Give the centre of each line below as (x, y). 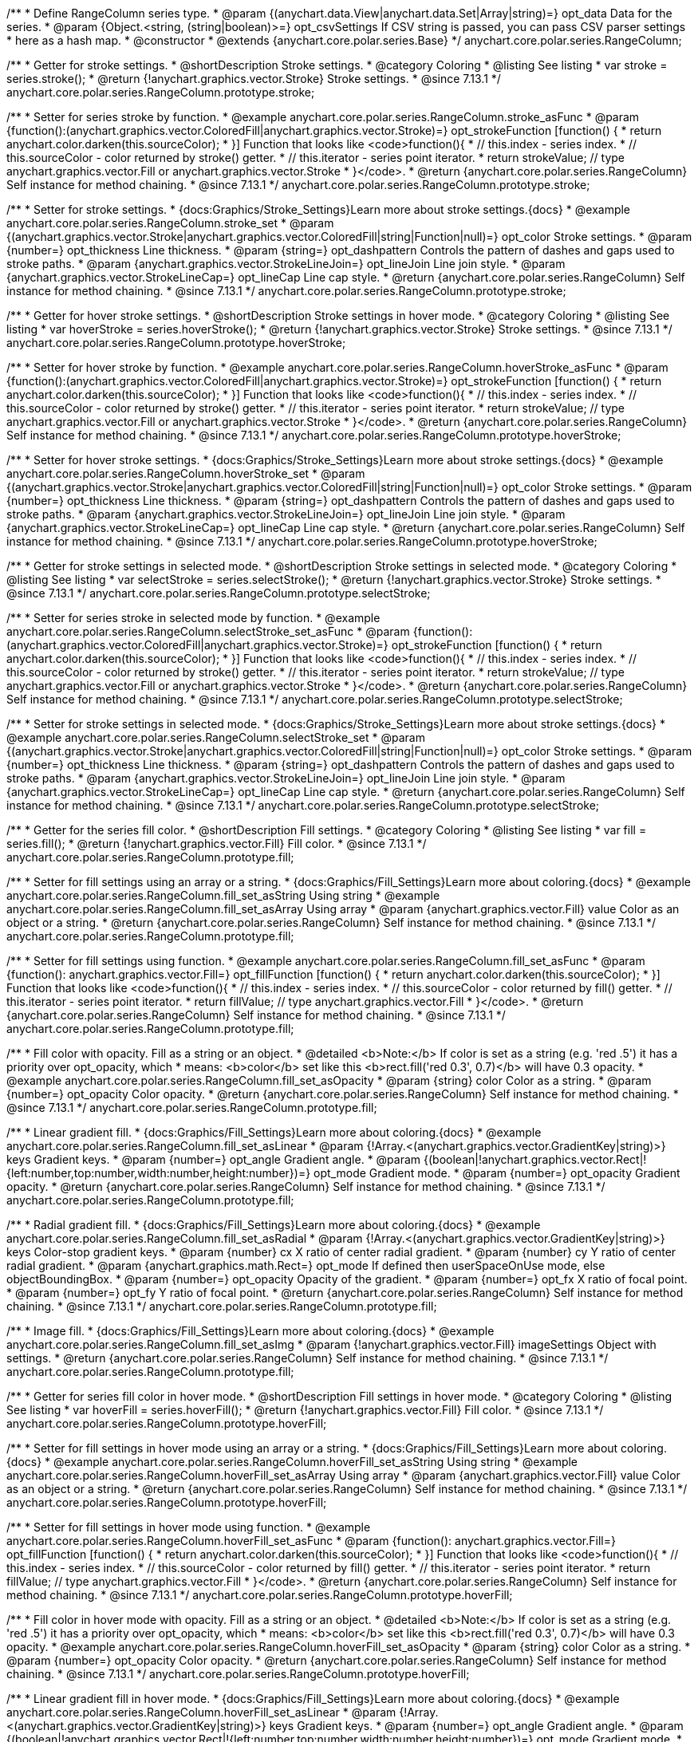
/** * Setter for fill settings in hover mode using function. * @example (189, 1527)
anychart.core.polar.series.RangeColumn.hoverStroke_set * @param (186, 473)
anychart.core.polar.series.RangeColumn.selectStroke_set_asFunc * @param (208, 631)
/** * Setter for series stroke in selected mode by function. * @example (193, 618)
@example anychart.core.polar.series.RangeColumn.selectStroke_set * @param (216, 737)
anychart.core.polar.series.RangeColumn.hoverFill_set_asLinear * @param (201, 1712)
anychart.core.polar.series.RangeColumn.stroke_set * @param (170, 223)
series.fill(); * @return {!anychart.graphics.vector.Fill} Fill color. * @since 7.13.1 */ (217, 843)
